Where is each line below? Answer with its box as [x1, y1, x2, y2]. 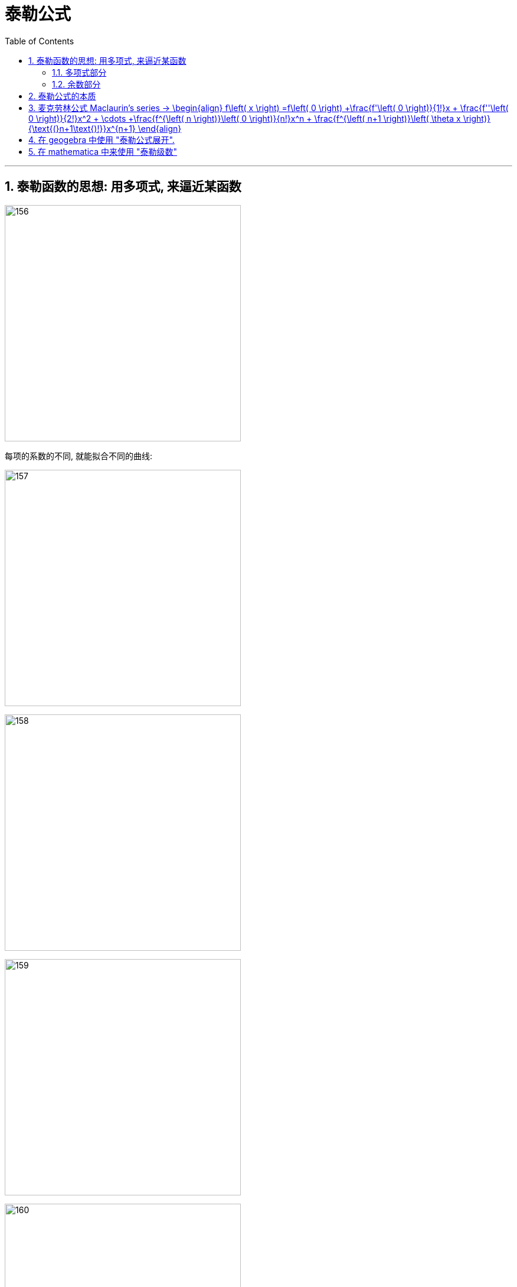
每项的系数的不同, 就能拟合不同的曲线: [5, 450, 153, 461]
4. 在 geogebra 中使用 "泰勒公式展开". [28, 134, 175, 145]
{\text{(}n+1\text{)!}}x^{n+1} [28, 123, 136, 134]
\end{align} [138, 123, 182, 134]
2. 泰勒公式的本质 [28, 90, 96, 101]
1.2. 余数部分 [52, 79, 101, 89]
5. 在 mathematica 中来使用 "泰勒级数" [28, 146, 177, 157]
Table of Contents [5, 35, 74, 46]
